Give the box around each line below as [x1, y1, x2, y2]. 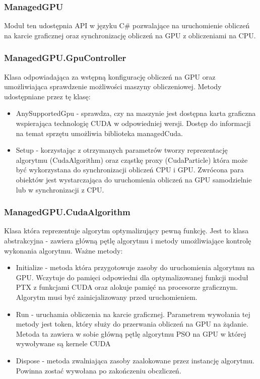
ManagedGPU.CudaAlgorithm [4, 206, 131, 218]
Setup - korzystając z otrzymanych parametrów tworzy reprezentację [16, 145, 228, 155]
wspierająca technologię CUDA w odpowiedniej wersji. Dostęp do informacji [16, 118, 251, 128]
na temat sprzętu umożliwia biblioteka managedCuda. [16, 128, 183, 138]
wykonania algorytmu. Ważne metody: [4, 245, 123, 256]
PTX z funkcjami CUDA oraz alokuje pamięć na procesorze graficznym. [16, 282, 238, 292]
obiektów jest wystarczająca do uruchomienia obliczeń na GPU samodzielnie [16, 174, 252, 184]
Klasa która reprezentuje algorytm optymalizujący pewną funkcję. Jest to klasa [4, 225, 249, 236]
